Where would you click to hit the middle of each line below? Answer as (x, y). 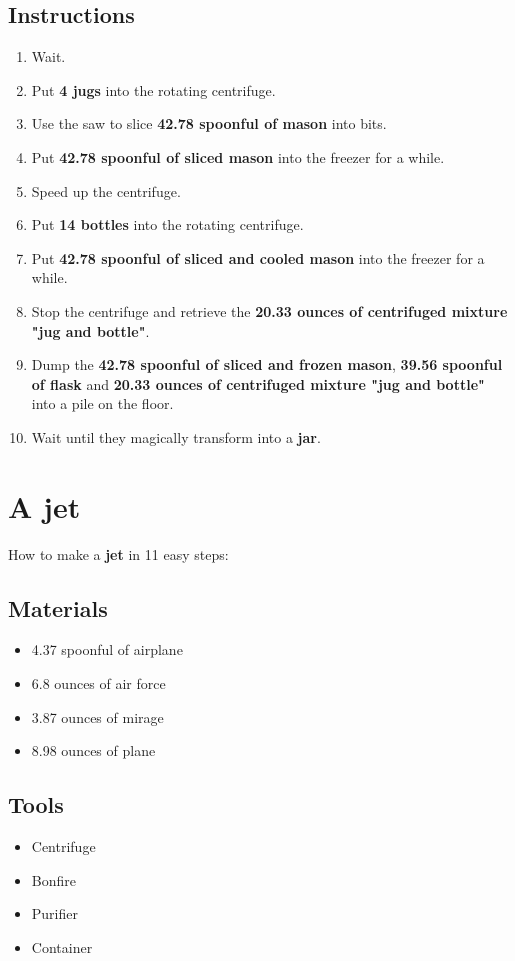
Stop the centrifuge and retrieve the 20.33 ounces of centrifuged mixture (269, 310)
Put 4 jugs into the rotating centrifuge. (153, 89)
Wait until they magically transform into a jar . (176, 436)
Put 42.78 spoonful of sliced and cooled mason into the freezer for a (258, 257)
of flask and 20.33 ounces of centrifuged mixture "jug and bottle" (258, 383)
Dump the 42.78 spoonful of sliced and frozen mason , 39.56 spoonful (267, 364)
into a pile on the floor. (102, 403)
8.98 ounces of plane (93, 750)
